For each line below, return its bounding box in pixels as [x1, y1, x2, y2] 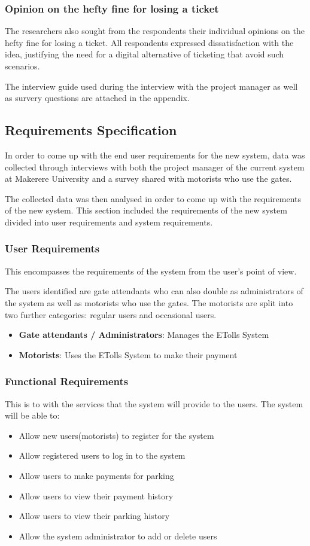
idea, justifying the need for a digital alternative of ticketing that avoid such [5, 48, 284, 60]
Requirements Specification [5, 121, 177, 139]
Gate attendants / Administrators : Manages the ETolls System [19, 328, 269, 341]
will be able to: [5, 409, 60, 422]
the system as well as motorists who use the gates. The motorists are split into [5, 296, 293, 309]
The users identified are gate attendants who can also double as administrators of [5, 285, 303, 297]
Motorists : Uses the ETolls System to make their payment [19, 348, 238, 361]
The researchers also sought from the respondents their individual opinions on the [5, 25, 305, 37]
